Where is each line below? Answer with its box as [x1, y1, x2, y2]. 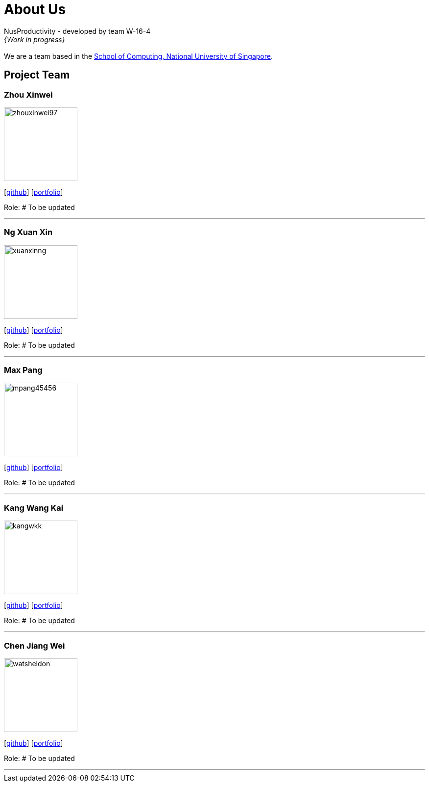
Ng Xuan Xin [4, 227, 53, 237]
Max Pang [4, 365, 43, 375]
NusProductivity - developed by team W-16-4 [4, 26, 151, 35]
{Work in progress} [4, 35, 65, 44]
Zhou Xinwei [4, 89, 53, 100]
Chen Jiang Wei [4, 640, 65, 651]
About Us [4, 1, 66, 18]
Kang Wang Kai [4, 502, 64, 513]
